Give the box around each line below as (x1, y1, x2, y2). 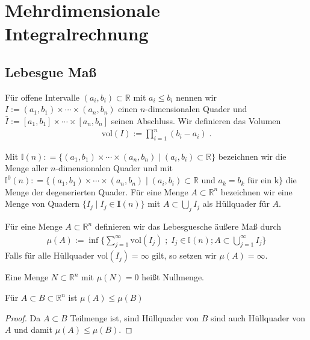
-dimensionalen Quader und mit (55, 162, 173, 174)
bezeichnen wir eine (220, 185, 293, 198)
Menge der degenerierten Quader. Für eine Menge (5, 185, 188, 198)
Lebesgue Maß (5, 62, 97, 81)
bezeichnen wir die (218, 150, 287, 162)
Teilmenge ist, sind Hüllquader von (70, 311, 199, 324)
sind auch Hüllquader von (211, 311, 305, 324)
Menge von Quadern (5, 197, 80, 210)
